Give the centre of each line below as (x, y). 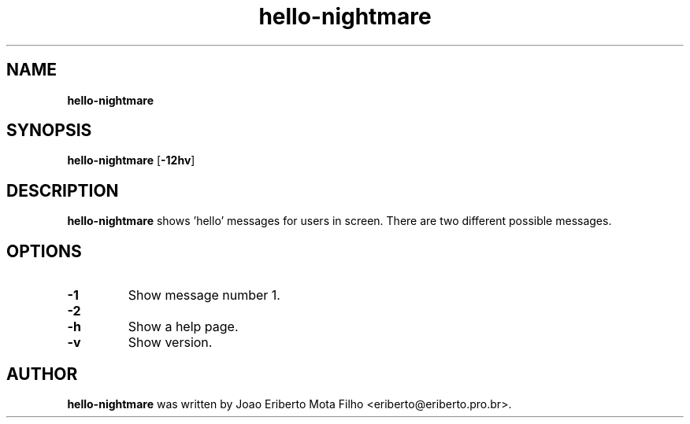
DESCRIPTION (63, 190)
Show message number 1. (204, 295)
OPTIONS (44, 251)
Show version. (170, 343)
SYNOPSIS (49, 131)
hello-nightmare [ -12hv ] (131, 160)
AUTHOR (42, 374)
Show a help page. (183, 327)
